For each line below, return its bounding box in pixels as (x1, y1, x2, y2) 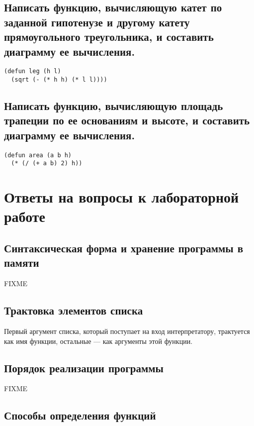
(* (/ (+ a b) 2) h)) (11, 160, 83, 167)
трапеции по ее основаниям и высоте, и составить (4, 112, 250, 128)
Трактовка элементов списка (4, 303, 143, 318)
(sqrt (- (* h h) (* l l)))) (11, 76, 107, 84)
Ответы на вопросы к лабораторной (4, 187, 239, 207)
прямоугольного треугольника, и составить (4, 29, 214, 44)
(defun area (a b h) (4, 151, 72, 159)
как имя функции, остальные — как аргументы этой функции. (4, 335, 193, 346)
